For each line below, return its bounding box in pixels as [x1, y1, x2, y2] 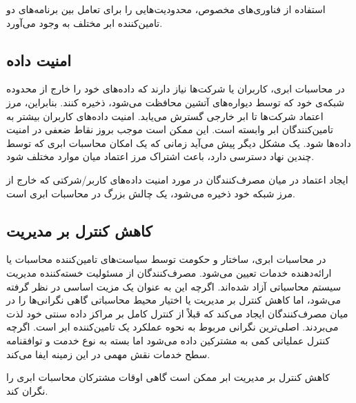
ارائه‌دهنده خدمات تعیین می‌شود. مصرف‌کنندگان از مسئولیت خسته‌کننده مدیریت [6, 265, 332, 279]
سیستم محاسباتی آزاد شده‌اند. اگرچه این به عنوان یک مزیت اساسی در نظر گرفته [6, 279, 342, 293]
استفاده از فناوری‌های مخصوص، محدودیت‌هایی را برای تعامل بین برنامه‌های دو [6, 2, 326, 16]
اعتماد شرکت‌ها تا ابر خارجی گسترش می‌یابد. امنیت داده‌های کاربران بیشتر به [6, 108, 324, 123]
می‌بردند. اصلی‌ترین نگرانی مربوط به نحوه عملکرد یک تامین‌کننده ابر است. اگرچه [6, 320, 339, 334]
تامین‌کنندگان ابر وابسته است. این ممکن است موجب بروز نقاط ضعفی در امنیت [6, 122, 333, 137]
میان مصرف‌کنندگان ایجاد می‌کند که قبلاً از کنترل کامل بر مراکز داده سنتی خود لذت [6, 306, 348, 320]
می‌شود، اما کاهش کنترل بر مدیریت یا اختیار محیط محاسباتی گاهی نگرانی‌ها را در [6, 293, 341, 307]
